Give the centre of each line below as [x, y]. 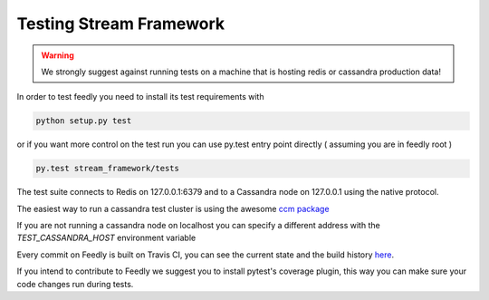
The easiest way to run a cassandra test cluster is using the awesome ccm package [173, 208]
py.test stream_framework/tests [108, 169]
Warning [58, 55]
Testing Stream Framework [121, 24]
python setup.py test [84, 121]
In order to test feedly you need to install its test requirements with [140, 97]
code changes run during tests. [75, 284]
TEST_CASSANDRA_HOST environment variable [106, 238]
